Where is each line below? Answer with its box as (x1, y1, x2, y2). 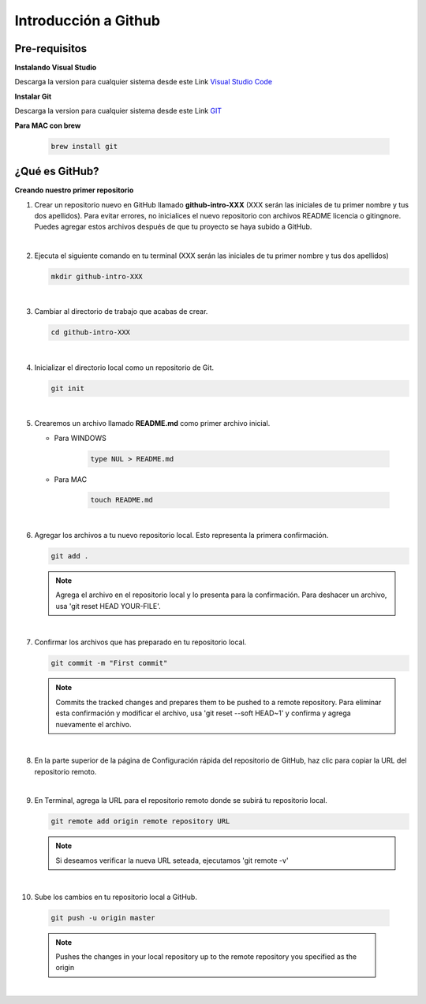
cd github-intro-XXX (50, 328, 130, 337)
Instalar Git (14, 91, 52, 101)
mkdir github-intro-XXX (50, 272, 144, 282)
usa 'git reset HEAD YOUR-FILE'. (55, 601, 161, 610)
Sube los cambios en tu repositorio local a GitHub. (34, 892, 197, 901)
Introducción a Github (14, 12, 161, 29)
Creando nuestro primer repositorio (14, 185, 134, 195)
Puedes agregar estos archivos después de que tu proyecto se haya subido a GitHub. (34, 222, 312, 232)
